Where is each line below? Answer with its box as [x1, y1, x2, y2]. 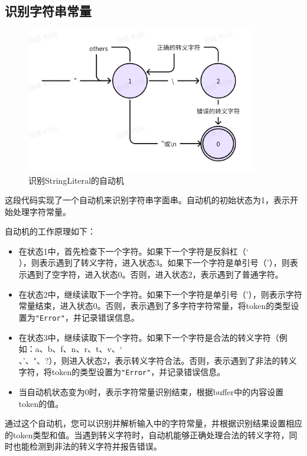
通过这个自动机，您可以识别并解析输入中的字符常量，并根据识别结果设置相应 [5, 417, 302, 429]
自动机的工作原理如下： [5, 225, 96, 237]
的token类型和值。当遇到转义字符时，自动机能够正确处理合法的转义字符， [5, 428, 289, 441]
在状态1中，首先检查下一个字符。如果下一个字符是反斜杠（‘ [18, 245, 249, 257]
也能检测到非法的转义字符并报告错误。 [12, 440, 162, 452]
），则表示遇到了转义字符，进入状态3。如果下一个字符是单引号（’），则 [18, 256, 290, 269]
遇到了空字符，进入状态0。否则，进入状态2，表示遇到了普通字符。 [27, 268, 283, 281]
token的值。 [18, 397, 64, 409]
